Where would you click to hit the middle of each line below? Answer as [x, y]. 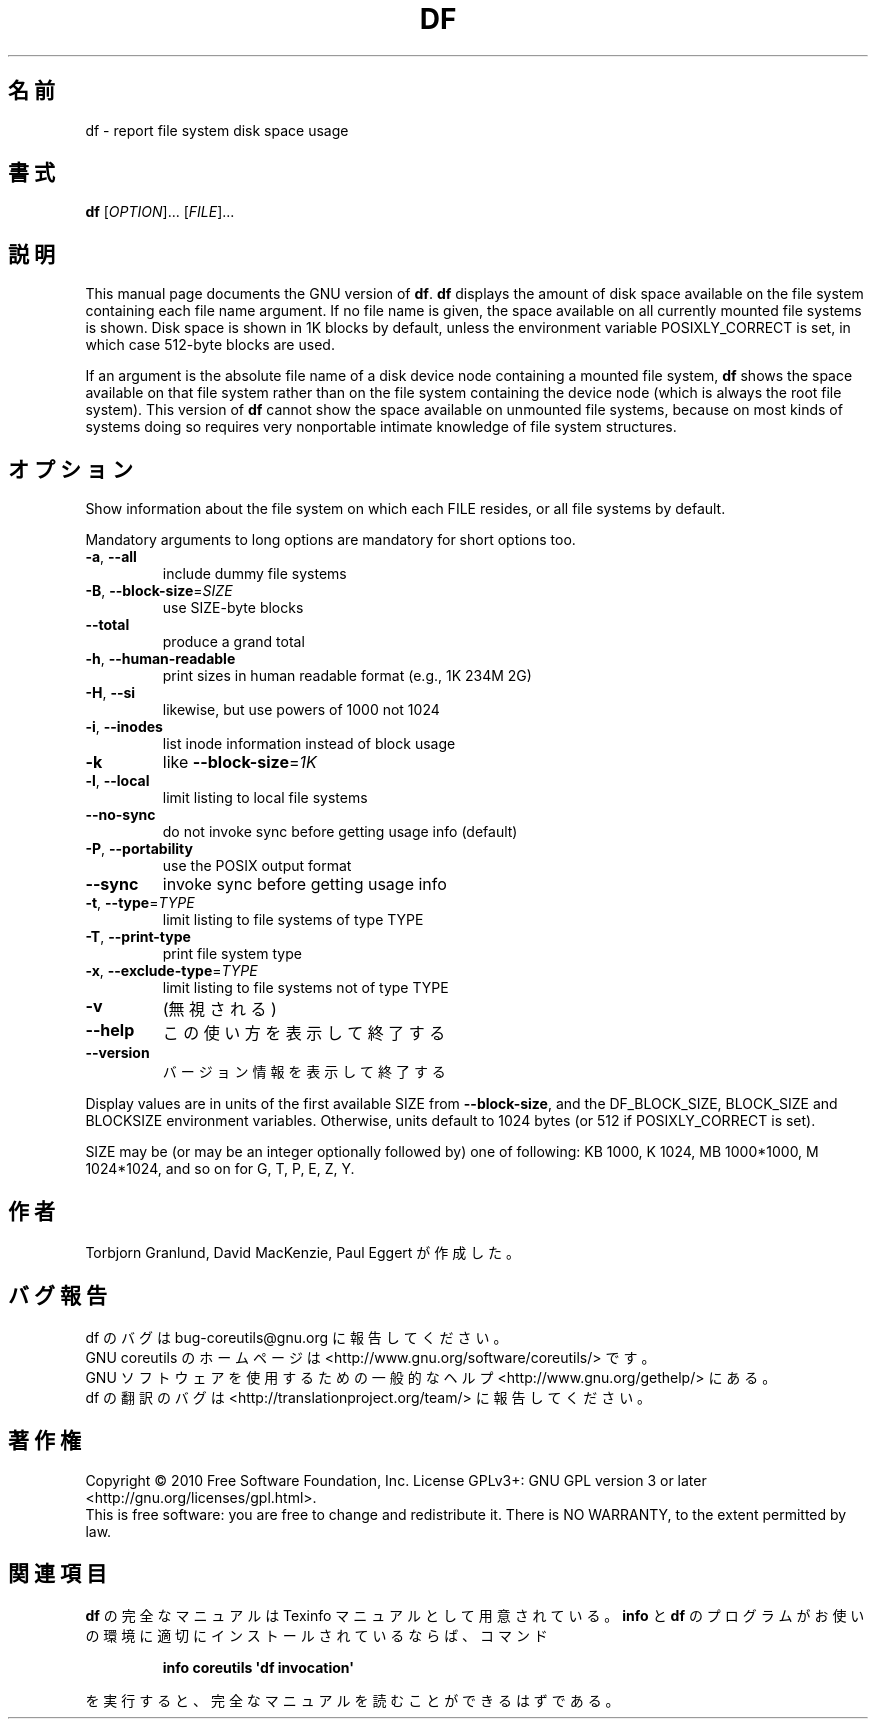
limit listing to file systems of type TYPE [293, 920]
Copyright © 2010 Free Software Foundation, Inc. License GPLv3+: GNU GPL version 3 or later [396, 1480]
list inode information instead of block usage [309, 744]
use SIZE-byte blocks [233, 608]
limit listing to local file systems [265, 798]
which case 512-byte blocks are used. [210, 345]
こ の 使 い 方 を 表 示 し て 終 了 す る [304, 1033]
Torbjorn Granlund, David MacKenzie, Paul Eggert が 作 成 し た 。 [303, 1252]
